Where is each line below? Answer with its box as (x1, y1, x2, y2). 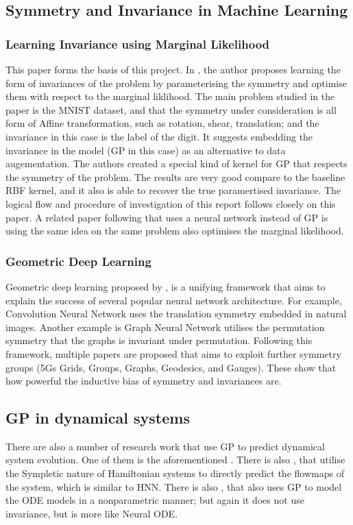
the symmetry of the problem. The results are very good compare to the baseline (5, 169, 345, 184)
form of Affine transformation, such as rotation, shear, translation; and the (5, 116, 319, 130)
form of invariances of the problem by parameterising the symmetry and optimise (5, 75, 347, 90)
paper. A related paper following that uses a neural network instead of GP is (5, 210, 328, 224)
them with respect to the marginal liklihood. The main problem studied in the (5, 89, 335, 103)
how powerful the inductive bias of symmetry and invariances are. (5, 374, 282, 388)
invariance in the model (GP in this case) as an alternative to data (5, 143, 286, 157)
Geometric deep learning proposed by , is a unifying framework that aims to (5, 279, 326, 293)
